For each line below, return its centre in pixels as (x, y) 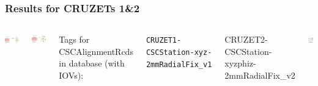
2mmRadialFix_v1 (179, 64)
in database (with (92, 63)
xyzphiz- (240, 63)
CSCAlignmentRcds (96, 51)
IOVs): (71, 75)
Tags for (74, 39)
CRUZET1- (164, 41)
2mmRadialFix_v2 (260, 75)
